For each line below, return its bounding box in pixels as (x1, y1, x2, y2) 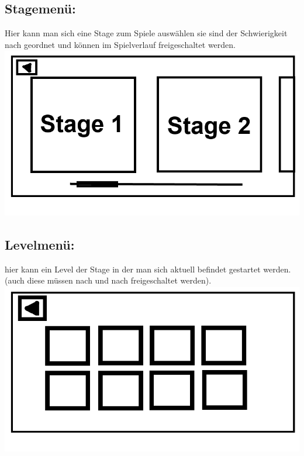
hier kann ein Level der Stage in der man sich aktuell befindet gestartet (5, 262, 261, 275)
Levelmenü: (5, 235, 75, 253)
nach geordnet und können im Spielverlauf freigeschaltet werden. (5, 38, 236, 50)
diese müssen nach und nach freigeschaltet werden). (27, 274, 212, 286)
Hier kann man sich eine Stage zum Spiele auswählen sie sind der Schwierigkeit (5, 27, 288, 39)
